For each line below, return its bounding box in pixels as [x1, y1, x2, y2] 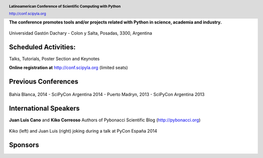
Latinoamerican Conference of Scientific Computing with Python [9, 4, 121, 9]
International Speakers [9, 104, 80, 112]
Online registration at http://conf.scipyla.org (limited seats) [9, 65, 128, 71]
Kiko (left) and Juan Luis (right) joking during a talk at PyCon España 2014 [9, 128, 157, 134]
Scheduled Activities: [9, 43, 76, 51]
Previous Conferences [9, 78, 78, 86]
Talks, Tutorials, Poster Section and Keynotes [9, 56, 100, 61]
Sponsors [9, 140, 39, 149]
